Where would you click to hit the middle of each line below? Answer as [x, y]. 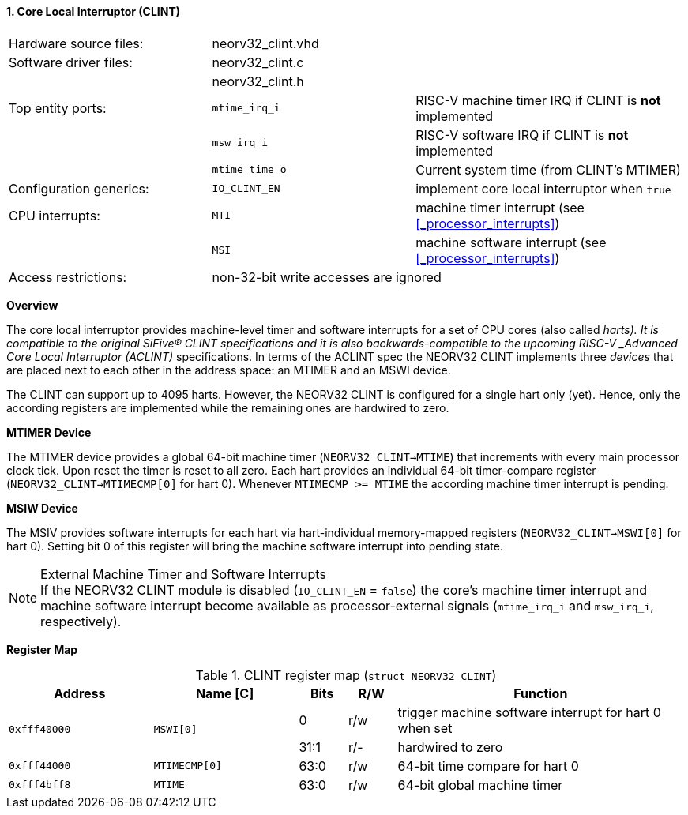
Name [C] [225, 693]
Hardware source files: [76, 43]
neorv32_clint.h [258, 81]
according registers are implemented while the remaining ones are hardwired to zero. [228, 407]
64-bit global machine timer [480, 785]
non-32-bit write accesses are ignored [327, 277]
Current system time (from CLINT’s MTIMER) [548, 169]
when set [425, 728]
